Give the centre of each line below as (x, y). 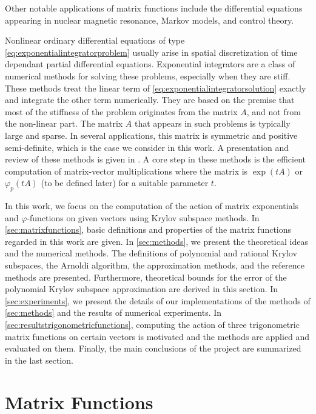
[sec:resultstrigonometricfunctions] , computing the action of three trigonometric (152, 325)
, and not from (274, 111)
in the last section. (39, 360)
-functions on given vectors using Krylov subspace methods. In (143, 217)
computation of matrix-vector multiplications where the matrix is (126, 171)
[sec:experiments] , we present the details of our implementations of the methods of (158, 300)
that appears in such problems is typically (213, 123)
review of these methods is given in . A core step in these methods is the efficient (155, 159)
